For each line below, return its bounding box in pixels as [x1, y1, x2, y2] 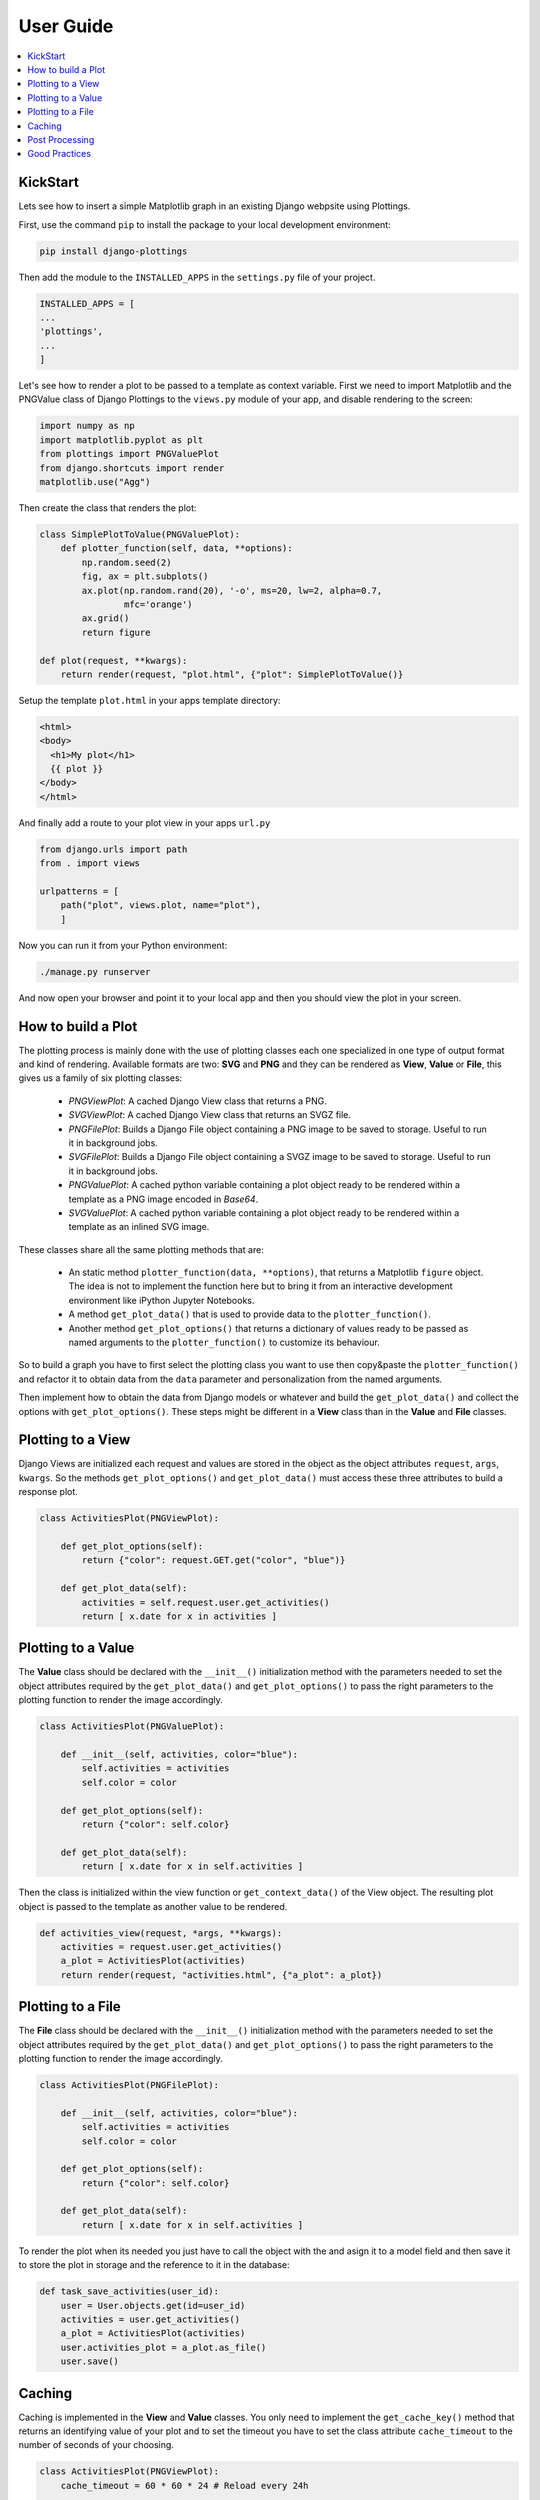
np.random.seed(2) [81, 556, 172, 568]
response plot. [18, 1486, 79, 1498]
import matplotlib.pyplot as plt [39, 434, 204, 445]
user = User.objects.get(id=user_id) [60, 2300, 246, 2311]
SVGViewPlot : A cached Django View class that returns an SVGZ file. [68, 1109, 352, 1121]
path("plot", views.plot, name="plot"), [60, 900, 262, 911]
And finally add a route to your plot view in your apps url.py [18, 816, 271, 829]
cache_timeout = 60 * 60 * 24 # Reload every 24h [60, 2480, 309, 2491]
